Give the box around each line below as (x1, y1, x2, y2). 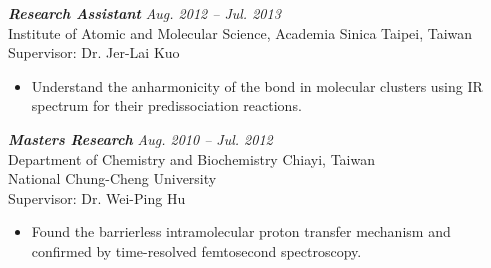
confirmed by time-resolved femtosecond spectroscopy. (31, 240, 362, 261)
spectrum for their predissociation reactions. (31, 95, 302, 116)
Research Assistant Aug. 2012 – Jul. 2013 (8, 3, 281, 23)
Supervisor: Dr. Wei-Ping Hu (8, 187, 186, 208)
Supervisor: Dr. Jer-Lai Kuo (8, 42, 180, 63)
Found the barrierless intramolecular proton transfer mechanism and (31, 221, 451, 242)
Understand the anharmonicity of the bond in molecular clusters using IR (31, 75, 483, 96)
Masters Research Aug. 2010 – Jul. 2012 (8, 128, 273, 149)
